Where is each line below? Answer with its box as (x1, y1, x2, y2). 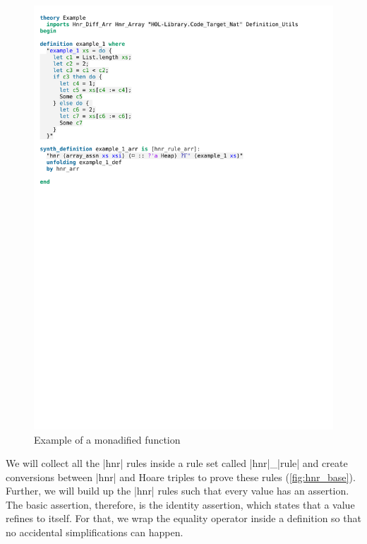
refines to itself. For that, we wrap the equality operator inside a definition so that (6, 511, 361, 526)
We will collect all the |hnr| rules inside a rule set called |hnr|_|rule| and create (6, 456, 348, 471)
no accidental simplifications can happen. (6, 525, 183, 540)
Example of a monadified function (34, 432, 181, 447)
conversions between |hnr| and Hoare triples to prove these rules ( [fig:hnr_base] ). (6, 469, 356, 484)
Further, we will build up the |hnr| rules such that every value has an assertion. (6, 483, 349, 498)
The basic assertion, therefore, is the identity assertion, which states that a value (6, 497, 355, 512)
